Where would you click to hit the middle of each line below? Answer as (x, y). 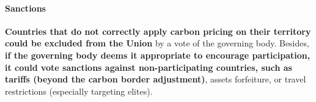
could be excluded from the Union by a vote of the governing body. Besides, (157, 43)
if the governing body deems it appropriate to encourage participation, (158, 55)
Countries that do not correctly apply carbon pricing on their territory (158, 31)
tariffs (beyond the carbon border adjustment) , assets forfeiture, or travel (156, 79)
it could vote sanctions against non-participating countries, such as (149, 67)
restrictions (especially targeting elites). (79, 91)
